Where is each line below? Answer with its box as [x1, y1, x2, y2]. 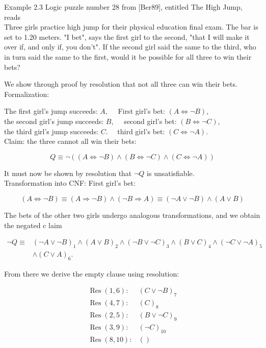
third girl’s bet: [117, 126, 165, 136]
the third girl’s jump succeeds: [4, 126, 99, 136]
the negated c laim [4, 219, 62, 230]
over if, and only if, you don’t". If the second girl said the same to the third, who [4, 41, 256, 52]
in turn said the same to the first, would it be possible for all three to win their [4, 51, 252, 62]
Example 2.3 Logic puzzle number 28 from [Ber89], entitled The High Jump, [4, 2, 243, 12]
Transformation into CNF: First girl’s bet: [4, 178, 136, 188]
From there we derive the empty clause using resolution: [4, 268, 179, 279]
